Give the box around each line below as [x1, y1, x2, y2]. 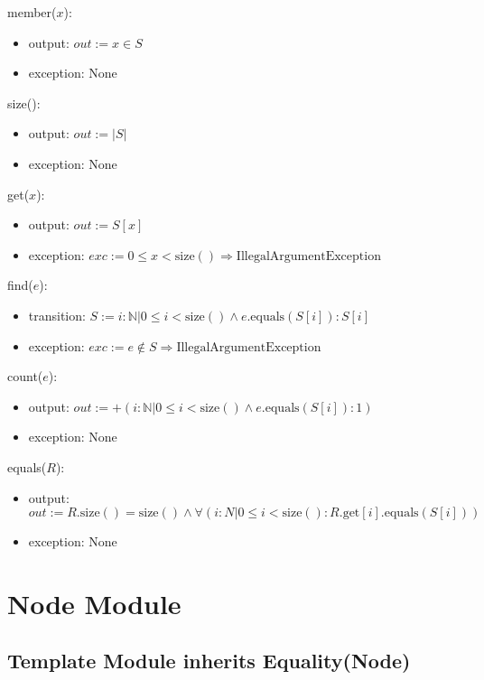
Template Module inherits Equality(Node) [7, 647, 411, 675]
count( [7, 367, 43, 386]
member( [7, 3, 57, 21]
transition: [28, 305, 86, 324]
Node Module [7, 584, 181, 621]
